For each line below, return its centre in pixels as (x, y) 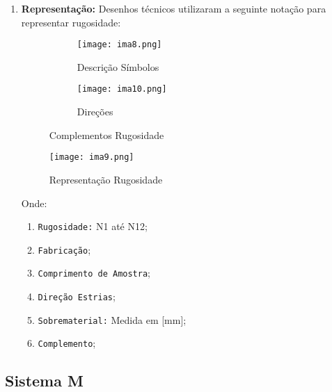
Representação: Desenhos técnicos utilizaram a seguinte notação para (174, 8)
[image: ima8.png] (119, 45)
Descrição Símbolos (118, 66)
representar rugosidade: (71, 22)
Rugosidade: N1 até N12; (93, 226)
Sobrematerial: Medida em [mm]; (112, 319)
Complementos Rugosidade (106, 134)
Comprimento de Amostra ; (94, 273)
